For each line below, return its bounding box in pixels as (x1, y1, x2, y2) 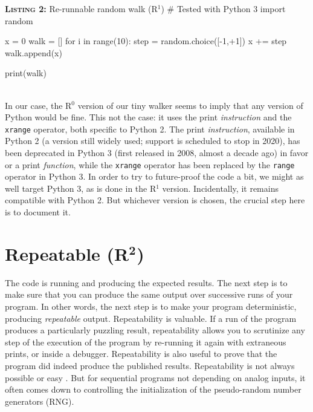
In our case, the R (5, 99, 72, 111)
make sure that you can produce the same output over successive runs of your (5, 288, 293, 301)
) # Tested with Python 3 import (161, 2, 286, 15)
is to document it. (5, 206, 71, 218)
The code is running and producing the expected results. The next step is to (5, 276, 288, 289)
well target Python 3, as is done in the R (5, 181, 156, 194)
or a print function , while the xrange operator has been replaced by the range (5, 158, 295, 171)
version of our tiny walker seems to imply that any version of (77, 99, 303, 111)
